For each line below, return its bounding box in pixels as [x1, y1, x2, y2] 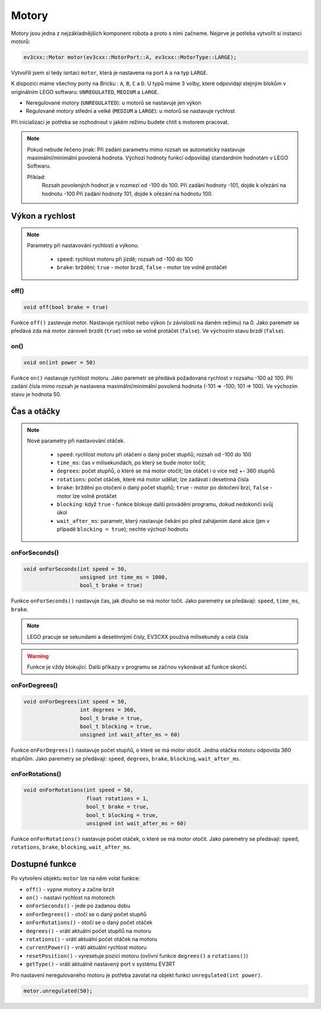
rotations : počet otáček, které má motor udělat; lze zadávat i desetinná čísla [56, 475, 249, 483]
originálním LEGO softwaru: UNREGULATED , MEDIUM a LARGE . [11, 88, 159, 95]
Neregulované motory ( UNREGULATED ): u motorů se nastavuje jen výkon [26, 99, 202, 106]
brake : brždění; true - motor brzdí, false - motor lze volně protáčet [56, 264, 227, 271]
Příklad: [27, 173, 46, 181]
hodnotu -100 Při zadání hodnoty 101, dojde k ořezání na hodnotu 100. [42, 190, 213, 197]
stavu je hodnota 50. [11, 391, 62, 398]
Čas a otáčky [11, 406, 61, 417]
